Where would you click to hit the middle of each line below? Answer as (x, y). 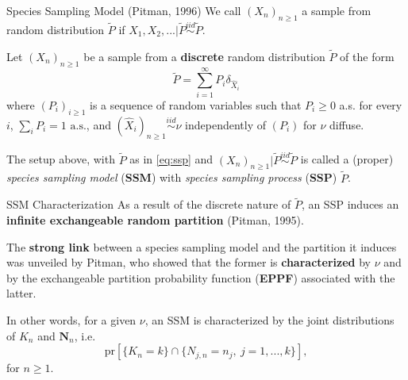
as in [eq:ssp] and (171, 159)
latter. (21, 293)
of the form (367, 56)
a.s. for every (371, 104)
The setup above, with (61, 159)
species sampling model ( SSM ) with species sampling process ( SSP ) (172, 177)
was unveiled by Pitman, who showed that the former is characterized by (189, 262)
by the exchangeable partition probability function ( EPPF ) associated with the (201, 277)
